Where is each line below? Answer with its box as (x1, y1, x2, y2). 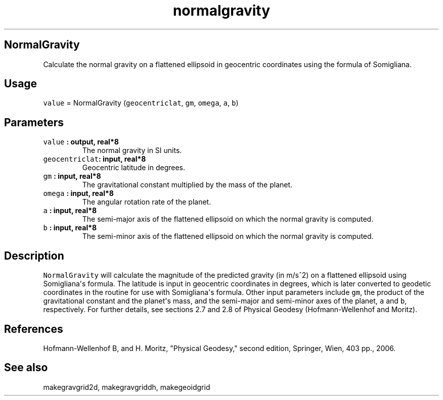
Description (4, 249, 64, 262)
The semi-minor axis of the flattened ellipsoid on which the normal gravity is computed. (82, 232, 374, 241)
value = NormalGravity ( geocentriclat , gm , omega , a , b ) (43, 98, 239, 108)
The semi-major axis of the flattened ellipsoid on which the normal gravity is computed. (82, 215, 374, 224)
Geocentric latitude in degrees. (82, 163, 186, 172)
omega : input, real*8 (43, 189, 114, 198)
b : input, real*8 (43, 223, 97, 232)
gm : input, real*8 (43, 172, 101, 181)
